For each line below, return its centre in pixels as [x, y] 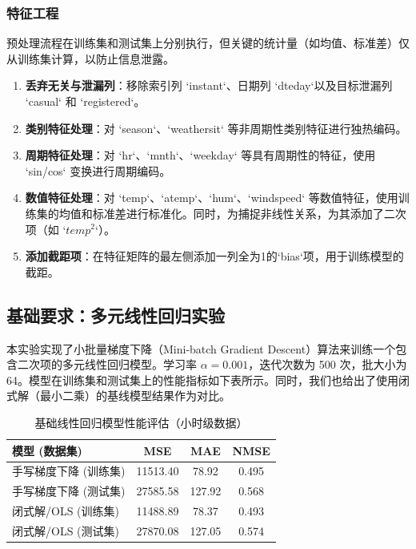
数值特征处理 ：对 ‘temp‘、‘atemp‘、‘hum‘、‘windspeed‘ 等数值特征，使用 [212, 198]
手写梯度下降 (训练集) [69, 471]
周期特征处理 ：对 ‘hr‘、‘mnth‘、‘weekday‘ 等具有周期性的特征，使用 [200, 155]
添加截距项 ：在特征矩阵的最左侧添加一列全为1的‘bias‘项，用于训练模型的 [214, 256]
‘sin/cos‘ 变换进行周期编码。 [98, 170]
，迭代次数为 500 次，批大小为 [328, 364]
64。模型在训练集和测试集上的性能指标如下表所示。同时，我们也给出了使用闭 [208, 379]
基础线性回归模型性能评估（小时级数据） [141, 422]
